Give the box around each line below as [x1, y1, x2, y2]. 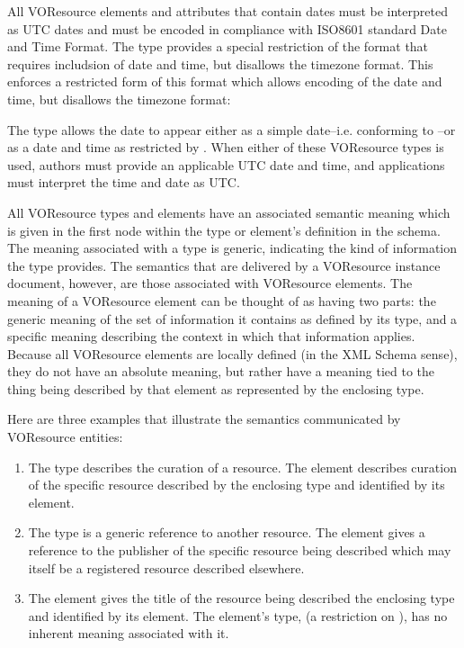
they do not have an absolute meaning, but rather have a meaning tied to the [7, 362, 434, 381]
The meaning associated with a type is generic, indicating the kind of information [7, 238, 458, 257]
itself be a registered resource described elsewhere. [28, 558, 305, 577]
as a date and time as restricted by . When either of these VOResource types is [7, 138, 444, 157]
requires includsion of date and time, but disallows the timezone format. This [7, 54, 433, 73]
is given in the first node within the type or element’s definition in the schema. [7, 220, 441, 239]
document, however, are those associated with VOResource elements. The [7, 274, 413, 292]
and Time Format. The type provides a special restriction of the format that [7, 37, 429, 56]
